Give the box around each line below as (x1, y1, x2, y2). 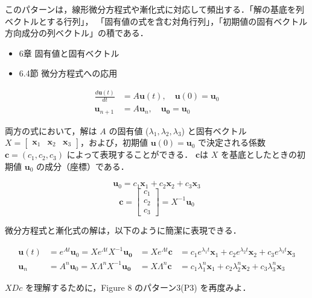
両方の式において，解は (5, 124, 97, 137)
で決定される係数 (198, 136, 266, 149)
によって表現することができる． (66, 148, 193, 161)
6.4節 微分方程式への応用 (19, 67, 118, 79)
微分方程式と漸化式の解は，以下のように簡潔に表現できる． (5, 224, 241, 237)
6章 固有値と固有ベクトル (19, 46, 119, 59)
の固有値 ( (109, 124, 149, 137)
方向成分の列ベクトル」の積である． (5, 26, 148, 39)
